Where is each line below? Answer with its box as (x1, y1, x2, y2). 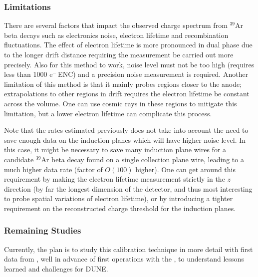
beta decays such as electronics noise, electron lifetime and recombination (4, 29, 229, 40)
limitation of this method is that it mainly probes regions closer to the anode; (4, 78, 242, 89)
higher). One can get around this (135, 164, 236, 174)
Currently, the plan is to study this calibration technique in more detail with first (4, 244, 253, 254)
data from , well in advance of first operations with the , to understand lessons (4, 254, 244, 264)
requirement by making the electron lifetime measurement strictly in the (4, 174, 225, 184)
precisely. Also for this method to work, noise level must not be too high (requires (4, 59, 255, 69)
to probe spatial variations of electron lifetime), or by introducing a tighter (4, 193, 233, 204)
